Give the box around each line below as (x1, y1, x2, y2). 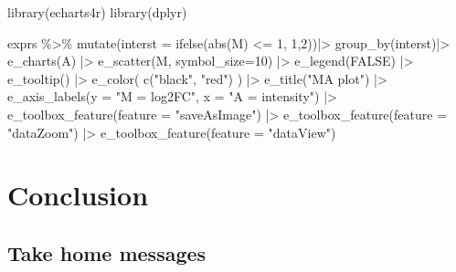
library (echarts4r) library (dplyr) (7, 3, 187, 21)
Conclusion (7, 176, 149, 214)
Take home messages (7, 238, 207, 267)
